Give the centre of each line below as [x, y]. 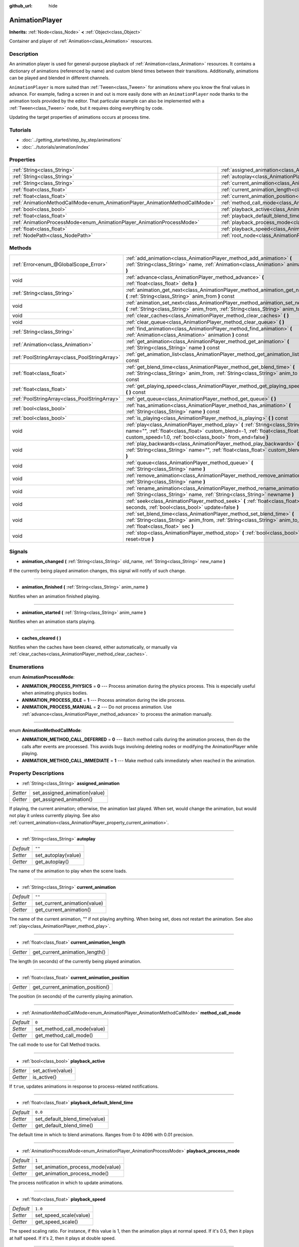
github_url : [21, 6]
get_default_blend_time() [64, 1125]
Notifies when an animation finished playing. [55, 596]
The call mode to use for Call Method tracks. [55, 1044]
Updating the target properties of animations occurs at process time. [80, 117]
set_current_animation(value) [69, 903]
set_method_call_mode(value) [70, 1029]
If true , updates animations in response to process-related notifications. [84, 1086]
